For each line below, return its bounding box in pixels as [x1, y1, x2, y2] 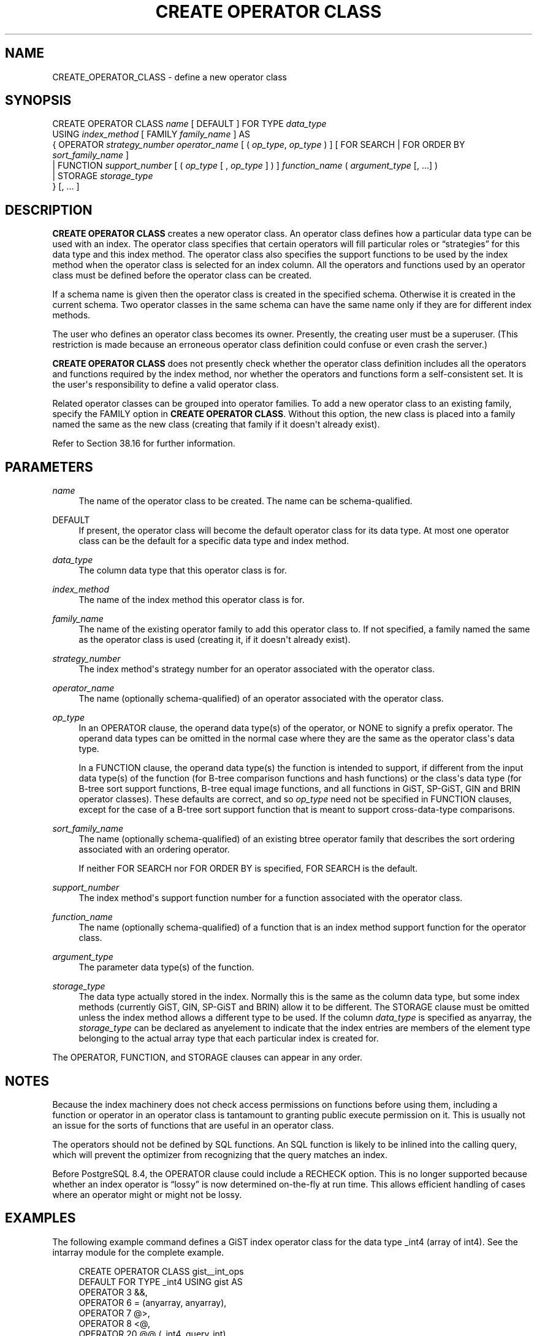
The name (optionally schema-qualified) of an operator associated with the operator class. [78, 693, 444, 704]
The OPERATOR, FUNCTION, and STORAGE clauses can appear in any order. [52, 1052, 362, 1063]
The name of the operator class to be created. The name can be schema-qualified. [78, 496, 413, 507]
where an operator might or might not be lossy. [52, 1189, 242, 1200]
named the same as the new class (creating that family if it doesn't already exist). [52, 419, 380, 430]
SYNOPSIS [5, 93, 72, 109]
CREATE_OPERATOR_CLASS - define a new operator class [52, 71, 287, 82]
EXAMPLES [5, 1210, 76, 1226]
